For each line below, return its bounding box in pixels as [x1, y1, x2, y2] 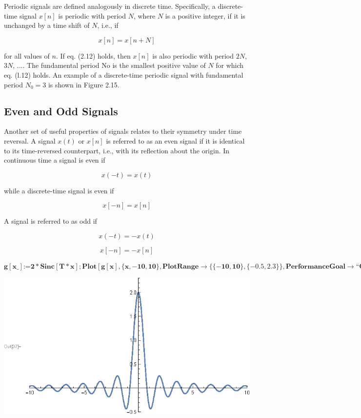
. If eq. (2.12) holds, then [56, 50, 131, 61]
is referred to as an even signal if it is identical [106, 135, 245, 146]
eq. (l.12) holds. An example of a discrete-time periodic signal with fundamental [4, 69, 243, 80]
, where [133, 10, 156, 21]
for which [216, 60, 244, 70]
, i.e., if [97, 20, 119, 30]
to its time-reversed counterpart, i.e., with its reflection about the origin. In [4, 145, 230, 155]
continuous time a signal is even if [4, 155, 105, 165]
